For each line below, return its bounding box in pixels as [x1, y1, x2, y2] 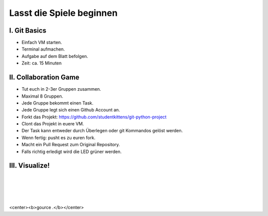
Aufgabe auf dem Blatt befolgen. [21, 53, 88, 59]
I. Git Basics [9, 26, 47, 35]
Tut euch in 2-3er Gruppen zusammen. [21, 86, 101, 92]
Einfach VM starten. [21, 40, 62, 46]
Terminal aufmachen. [21, 46, 65, 52]
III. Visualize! [9, 162, 50, 170]
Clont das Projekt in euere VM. [21, 121, 84, 127]
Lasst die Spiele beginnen [9, 7, 118, 18]
